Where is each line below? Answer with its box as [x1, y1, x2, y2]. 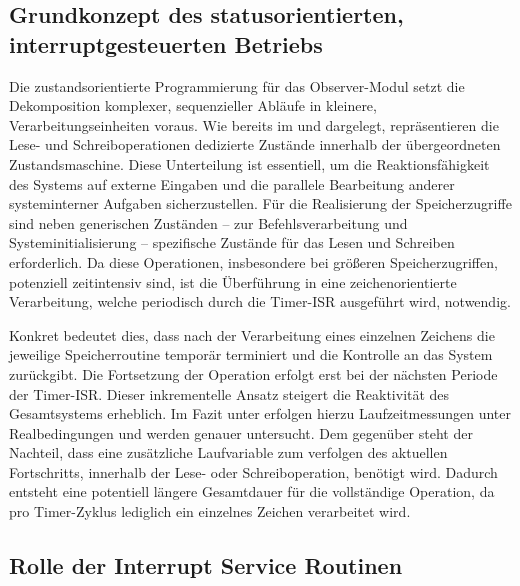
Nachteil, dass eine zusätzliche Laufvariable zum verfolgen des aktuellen [9, 442, 448, 463]
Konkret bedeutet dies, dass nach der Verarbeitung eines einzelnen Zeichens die [9, 324, 495, 345]
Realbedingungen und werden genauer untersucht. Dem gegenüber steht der [9, 422, 473, 443]
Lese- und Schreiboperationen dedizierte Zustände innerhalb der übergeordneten [9, 134, 501, 155]
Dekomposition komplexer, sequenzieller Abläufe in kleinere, [9, 95, 377, 116]
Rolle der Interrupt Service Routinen [9, 550, 403, 581]
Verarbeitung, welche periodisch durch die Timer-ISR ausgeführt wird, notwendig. [9, 291, 511, 312]
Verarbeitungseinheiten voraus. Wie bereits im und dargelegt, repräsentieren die [9, 114, 499, 135]
